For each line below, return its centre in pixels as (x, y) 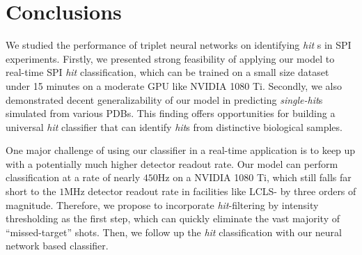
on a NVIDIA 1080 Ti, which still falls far (262, 177)
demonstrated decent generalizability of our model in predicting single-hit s (164, 99)
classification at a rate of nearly (73, 177)
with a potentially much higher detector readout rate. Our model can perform (172, 163)
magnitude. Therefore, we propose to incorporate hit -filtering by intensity (162, 204)
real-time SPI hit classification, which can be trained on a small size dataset (167, 72)
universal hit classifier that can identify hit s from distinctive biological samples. (174, 126)
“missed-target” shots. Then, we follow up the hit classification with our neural (174, 232)
